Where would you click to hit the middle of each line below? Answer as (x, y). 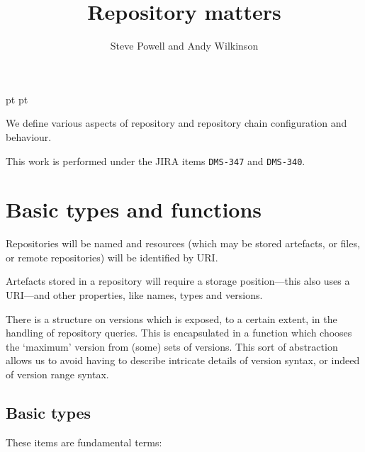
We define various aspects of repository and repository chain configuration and (176, 123)
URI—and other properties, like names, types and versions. (134, 295)
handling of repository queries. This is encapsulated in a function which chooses (179, 333)
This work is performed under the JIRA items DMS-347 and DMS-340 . (156, 160)
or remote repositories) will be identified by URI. (112, 257)
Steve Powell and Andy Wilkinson (184, 46)
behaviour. (29, 136)
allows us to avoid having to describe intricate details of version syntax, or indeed (183, 360)
